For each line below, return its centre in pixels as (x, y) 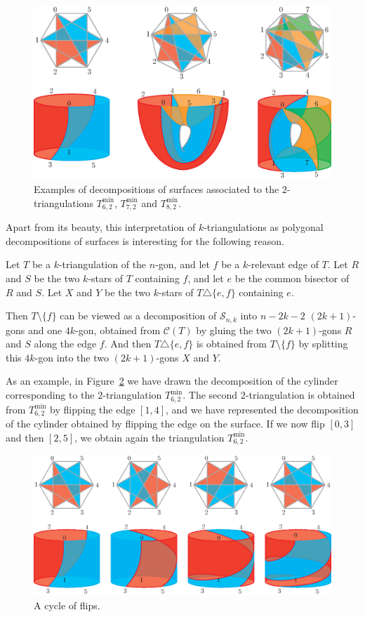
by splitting (323, 344)
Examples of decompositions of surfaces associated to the (157, 189)
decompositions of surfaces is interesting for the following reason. (145, 240)
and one (45, 330)
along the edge (65, 344)
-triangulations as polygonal (264, 227)
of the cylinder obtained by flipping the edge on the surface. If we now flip (165, 423)
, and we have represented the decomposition (262, 409)
